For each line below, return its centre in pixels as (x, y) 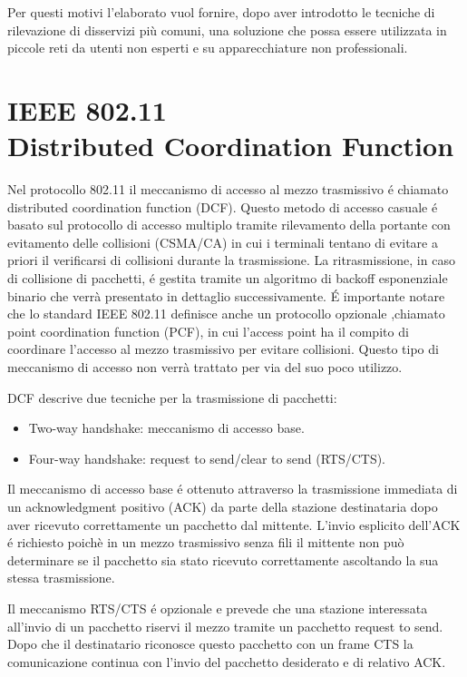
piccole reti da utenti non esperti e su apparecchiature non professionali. (208, 48)
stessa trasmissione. (61, 578)
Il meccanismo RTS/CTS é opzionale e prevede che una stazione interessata (218, 608)
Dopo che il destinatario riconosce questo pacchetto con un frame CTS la (210, 644)
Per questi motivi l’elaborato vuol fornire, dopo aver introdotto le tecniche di (221, 12)
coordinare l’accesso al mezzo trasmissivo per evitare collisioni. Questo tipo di (223, 349)
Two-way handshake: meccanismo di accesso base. (166, 428)
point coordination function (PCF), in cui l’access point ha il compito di (208, 331)
